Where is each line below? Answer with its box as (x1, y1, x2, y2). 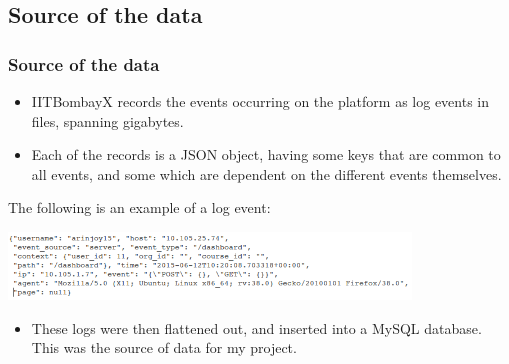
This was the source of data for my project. (31, 337, 297, 358)
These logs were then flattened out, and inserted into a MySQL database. (31, 317, 482, 338)
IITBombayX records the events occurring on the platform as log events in (31, 91, 490, 111)
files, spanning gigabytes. (31, 110, 184, 131)
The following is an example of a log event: (8, 197, 271, 218)
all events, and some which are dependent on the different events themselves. (31, 163, 502, 184)
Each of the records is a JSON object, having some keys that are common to (31, 144, 501, 165)
